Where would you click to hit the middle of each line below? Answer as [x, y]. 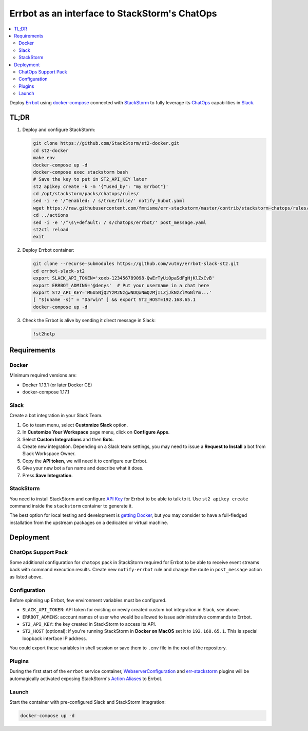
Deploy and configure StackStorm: [59, 130]
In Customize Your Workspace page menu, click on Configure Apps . [96, 432]
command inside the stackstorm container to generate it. [71, 506]
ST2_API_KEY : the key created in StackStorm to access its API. [89, 624]
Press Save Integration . [47, 475]
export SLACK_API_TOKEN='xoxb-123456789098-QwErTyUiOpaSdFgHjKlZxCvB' [124, 278]
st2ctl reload [51, 230]
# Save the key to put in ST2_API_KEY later [90, 179]
